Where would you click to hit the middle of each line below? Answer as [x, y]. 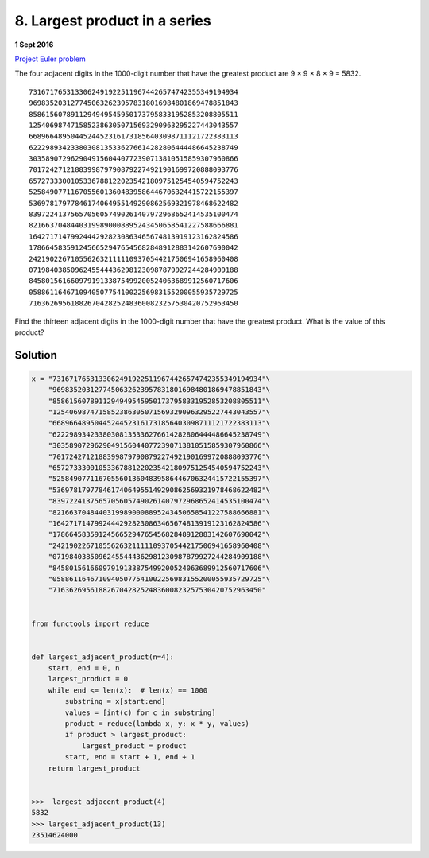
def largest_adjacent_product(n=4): [103, 657]
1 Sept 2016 [34, 45]
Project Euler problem [50, 59]
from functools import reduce [90, 623]
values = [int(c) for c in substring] [140, 712]
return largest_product [94, 768]
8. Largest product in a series [113, 21]
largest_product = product [134, 746]
